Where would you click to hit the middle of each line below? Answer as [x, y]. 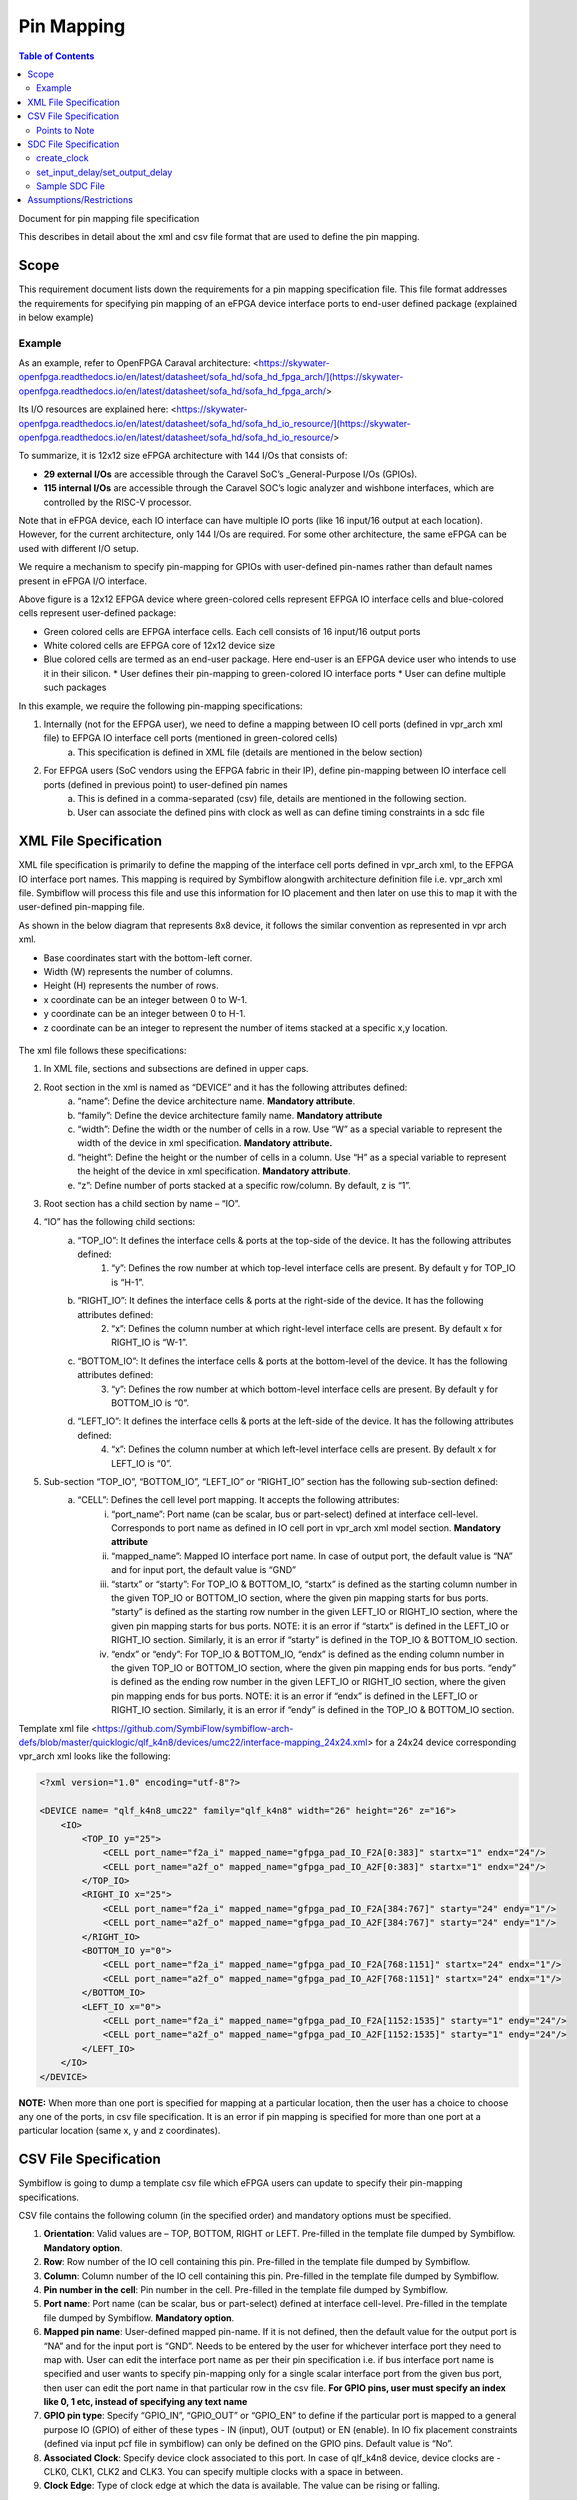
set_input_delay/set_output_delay [104, 172]
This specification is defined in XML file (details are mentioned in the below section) [250, 752]
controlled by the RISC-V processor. [117, 502]
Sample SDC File [70, 186]
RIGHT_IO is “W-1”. [150, 1342]
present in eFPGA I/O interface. [83, 581]
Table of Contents [56, 56]
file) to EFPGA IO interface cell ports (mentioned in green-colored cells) [191, 738]
